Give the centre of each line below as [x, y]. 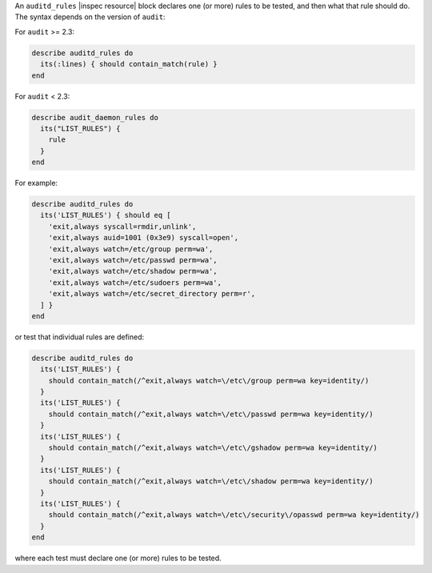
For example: [36, 183]
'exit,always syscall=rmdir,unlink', [122, 226]
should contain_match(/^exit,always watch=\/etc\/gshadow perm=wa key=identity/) [213, 448]
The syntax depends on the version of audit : [90, 17]
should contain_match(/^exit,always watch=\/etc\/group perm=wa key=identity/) [209, 381]
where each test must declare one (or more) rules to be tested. [118, 558]
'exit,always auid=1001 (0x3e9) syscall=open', [144, 238]
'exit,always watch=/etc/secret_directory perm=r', [152, 294]
